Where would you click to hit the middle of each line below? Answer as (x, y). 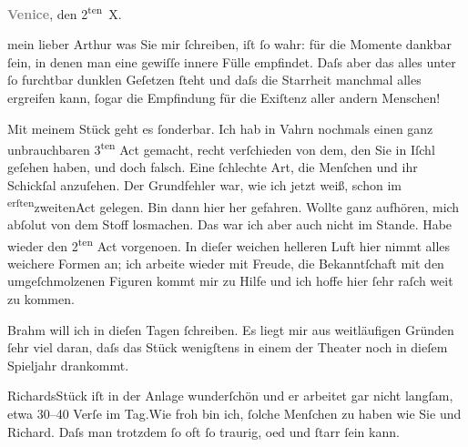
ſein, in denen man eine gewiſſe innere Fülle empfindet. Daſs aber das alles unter (232, 61)
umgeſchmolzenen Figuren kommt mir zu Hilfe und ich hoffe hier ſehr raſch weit (230, 281)
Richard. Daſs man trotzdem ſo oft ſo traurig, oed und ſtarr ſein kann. (203, 431)
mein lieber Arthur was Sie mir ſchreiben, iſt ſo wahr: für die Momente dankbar (230, 44)
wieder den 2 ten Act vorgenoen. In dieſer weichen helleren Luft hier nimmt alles (229, 244)
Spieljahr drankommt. (68, 365)
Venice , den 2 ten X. (65, 12)
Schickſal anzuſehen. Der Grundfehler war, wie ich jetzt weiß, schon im (204, 185)
